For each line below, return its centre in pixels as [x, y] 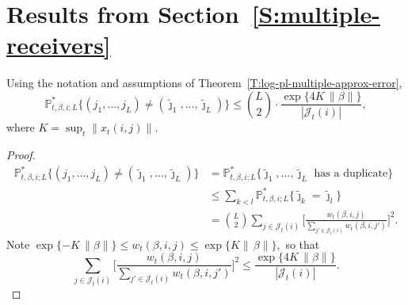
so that [303, 244]
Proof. [21, 155]
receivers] [59, 45]
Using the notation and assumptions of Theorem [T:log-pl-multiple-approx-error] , [204, 83]
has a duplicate [351, 174]
